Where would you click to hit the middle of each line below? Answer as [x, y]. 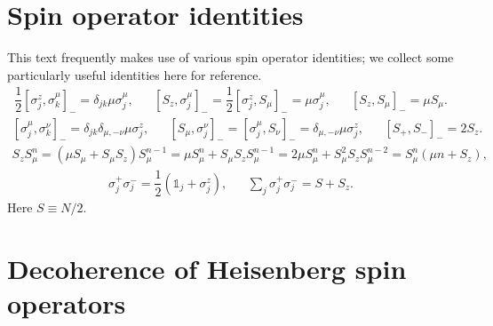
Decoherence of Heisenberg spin [207, 268]
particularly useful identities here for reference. [135, 74]
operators [67, 302]
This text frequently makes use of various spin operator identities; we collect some [231, 57]
